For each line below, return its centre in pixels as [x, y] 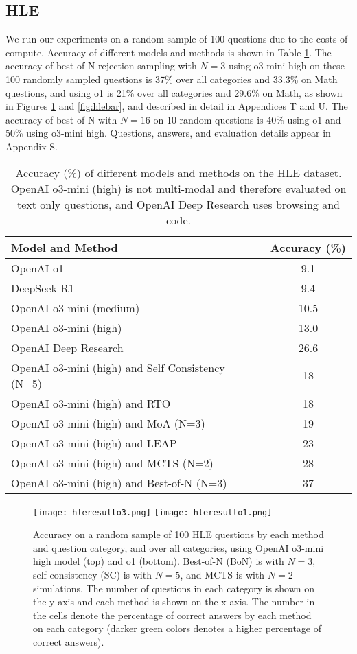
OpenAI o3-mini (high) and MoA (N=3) [108, 423]
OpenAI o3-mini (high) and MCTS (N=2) [112, 463]
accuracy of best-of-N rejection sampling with [101, 66]
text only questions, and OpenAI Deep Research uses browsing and [178, 204]
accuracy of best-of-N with [61, 119]
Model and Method [65, 247]
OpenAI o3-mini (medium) [76, 307]
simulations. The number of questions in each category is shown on [174, 588]
